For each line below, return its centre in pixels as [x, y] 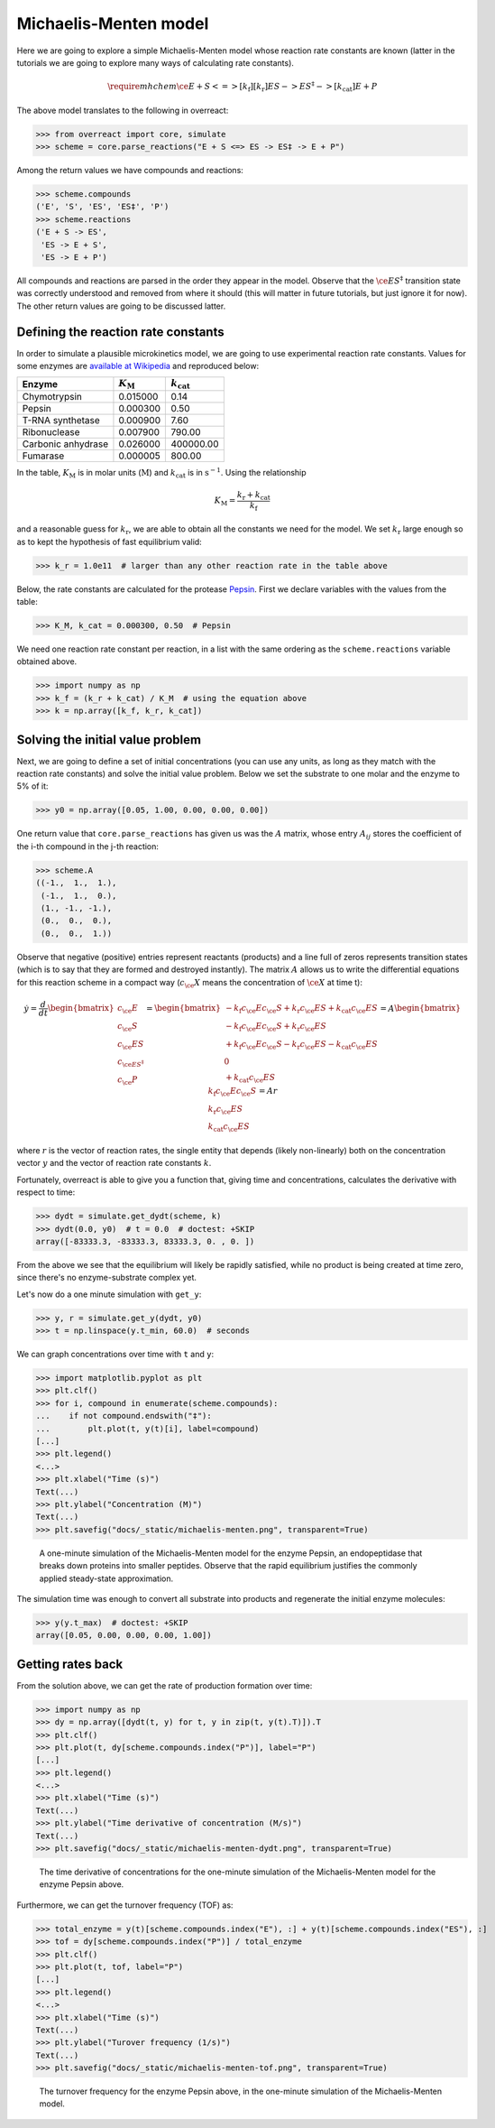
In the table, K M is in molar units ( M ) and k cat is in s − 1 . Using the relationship [161, 473]
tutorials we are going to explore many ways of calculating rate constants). [156, 62]
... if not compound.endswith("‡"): [124, 1416]
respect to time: [46, 1192]
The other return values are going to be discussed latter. [121, 306]
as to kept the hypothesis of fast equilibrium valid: [109, 541]
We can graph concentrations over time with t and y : [115, 1355]
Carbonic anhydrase [65, 444]
